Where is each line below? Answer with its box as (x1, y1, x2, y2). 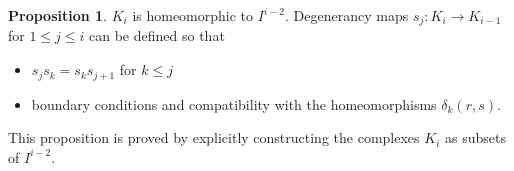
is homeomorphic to (132, 5, 254, 25)
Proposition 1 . (8, 5, 107, 25)
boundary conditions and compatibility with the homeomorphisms (31, 93, 437, 114)
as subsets (444, 127, 506, 148)
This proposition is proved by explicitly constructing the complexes (8, 127, 420, 148)
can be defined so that (89, 25, 225, 46)
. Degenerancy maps (285, 5, 409, 25)
